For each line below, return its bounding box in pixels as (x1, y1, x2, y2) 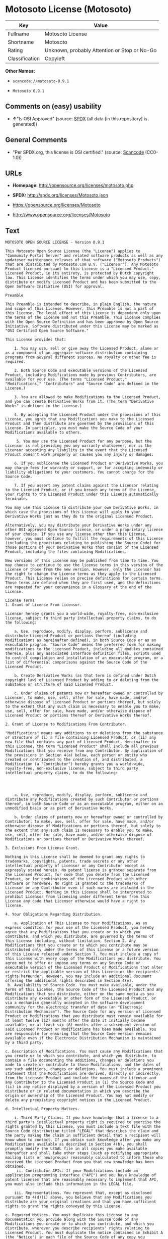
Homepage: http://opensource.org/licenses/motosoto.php (12, 182, 134, 188)
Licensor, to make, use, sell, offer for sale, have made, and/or (5, 695, 147, 700)
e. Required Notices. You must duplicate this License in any (5, 1213, 138, 1218)
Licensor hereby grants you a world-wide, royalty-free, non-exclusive (5, 611, 158, 616)
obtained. (5, 1164, 26, 1169)
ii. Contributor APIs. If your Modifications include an (16, 1168, 138, 1173)
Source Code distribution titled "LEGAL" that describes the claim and (5, 1128, 158, 1134)
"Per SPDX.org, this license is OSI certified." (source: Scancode (12, 149, 144, 155)
